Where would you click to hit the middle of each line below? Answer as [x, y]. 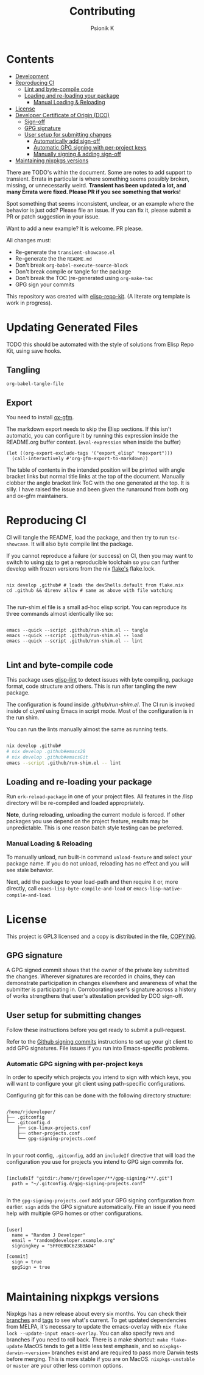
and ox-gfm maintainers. [37, 496]
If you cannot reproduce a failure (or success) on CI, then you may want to [100, 556]
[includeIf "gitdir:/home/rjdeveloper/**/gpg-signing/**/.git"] [90, 1178]
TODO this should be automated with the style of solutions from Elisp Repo [100, 344]
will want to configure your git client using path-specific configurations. [96, 1084]
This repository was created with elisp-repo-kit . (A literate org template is [98, 296]
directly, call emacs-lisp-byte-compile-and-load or [69, 888]
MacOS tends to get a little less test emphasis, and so [91, 1346]
